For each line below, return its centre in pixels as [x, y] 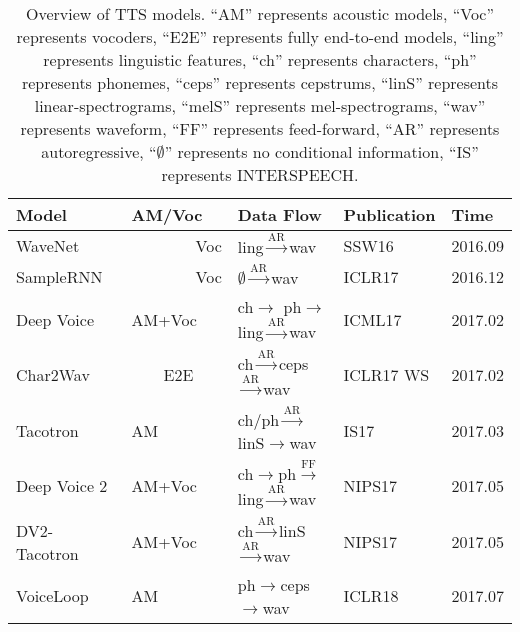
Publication [389, 214]
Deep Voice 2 [62, 485]
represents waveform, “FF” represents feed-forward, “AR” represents [260, 128]
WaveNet [48, 246]
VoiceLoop [52, 596]
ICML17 [372, 319]
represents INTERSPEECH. [260, 174]
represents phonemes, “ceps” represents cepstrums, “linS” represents [260, 82]
